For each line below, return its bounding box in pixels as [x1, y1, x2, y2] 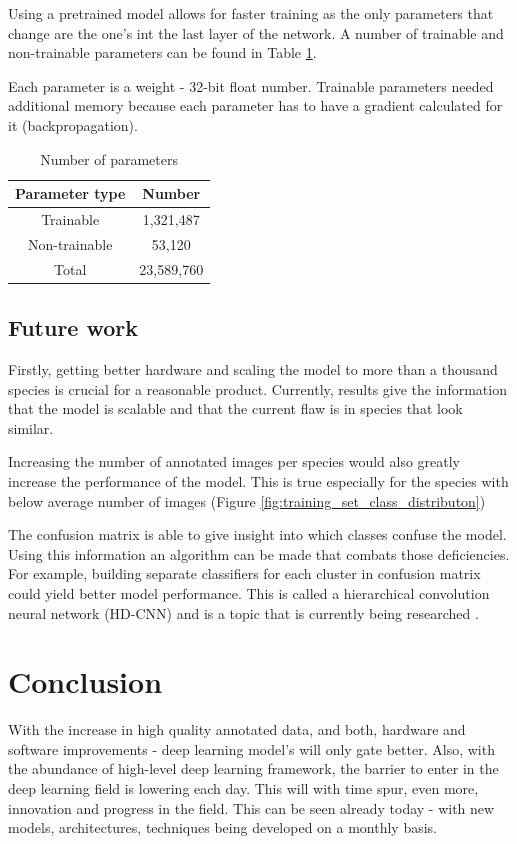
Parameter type [15, 183, 126, 204]
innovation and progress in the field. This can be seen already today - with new [8, 797, 495, 818]
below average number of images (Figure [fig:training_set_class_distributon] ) [8, 490, 486, 511]
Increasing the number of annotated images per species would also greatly [8, 451, 461, 472]
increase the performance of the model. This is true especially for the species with [8, 470, 509, 491]
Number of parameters [40, 148, 178, 169]
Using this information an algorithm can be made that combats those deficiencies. [8, 543, 510, 564]
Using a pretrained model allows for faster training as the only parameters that [8, 3, 494, 23]
